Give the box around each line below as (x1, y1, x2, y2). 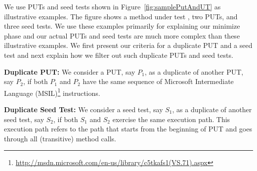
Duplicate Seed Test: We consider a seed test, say (4, 104, 163, 114)
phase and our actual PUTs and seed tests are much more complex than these (4, 30, 240, 41)
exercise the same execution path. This (112, 114, 230, 124)
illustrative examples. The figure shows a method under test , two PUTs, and (4, 11, 238, 21)
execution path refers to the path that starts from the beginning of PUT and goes (4, 124, 252, 134)
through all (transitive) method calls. (4, 133, 116, 143)
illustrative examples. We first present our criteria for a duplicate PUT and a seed (4, 40, 253, 50)
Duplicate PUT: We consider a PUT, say (4, 66, 135, 77)
